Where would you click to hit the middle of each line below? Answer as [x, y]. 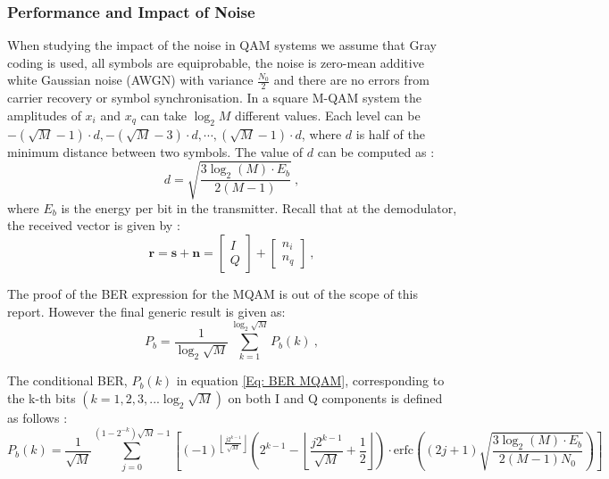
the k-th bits [42, 398]
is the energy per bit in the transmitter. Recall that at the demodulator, [259, 207]
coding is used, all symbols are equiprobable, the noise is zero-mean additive [216, 62]
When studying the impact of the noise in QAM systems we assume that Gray [222, 45]
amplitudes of [44, 115]
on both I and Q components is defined [335, 398]
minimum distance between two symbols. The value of [155, 151]
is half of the [390, 133]
